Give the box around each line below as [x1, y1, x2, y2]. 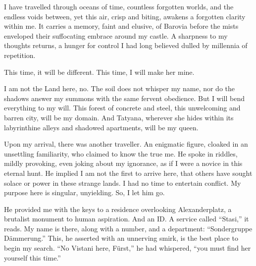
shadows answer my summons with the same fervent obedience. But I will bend [4, 93, 245, 103]
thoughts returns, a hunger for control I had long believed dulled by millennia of [4, 40, 248, 51]
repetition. [4, 50, 36, 60]
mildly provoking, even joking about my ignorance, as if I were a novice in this [4, 158, 243, 168]
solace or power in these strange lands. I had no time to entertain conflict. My [4, 177, 241, 188]
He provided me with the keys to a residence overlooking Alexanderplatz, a [4, 204, 232, 214]
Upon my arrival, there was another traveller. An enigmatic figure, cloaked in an [4, 139, 248, 149]
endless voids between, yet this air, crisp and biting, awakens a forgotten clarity [4, 11, 246, 21]
